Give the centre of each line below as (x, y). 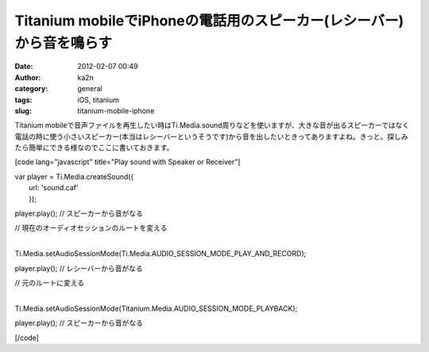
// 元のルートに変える (50, 282)
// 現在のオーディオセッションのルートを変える (91, 228)
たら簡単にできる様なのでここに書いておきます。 (94, 147)
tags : (23, 100)
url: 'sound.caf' (54, 188)
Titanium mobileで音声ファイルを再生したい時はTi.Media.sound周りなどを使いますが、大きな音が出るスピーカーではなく (212, 125)
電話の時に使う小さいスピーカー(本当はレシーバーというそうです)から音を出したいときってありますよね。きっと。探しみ (211, 136)
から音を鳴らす (64, 43)
